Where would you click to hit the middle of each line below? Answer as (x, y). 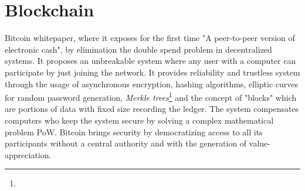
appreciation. (28, 154)
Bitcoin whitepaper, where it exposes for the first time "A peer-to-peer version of (150, 38)
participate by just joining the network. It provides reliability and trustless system (152, 72)
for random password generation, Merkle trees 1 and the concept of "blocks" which (151, 96)
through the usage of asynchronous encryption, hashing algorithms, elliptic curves (152, 83)
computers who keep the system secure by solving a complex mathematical (139, 120)
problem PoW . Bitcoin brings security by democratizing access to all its (134, 132)
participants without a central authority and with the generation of (126, 143)
